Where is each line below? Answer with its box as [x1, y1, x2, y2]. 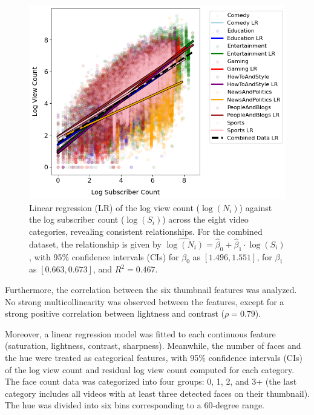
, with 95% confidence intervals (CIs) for [29, 250, 179, 263]
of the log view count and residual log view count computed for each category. [5, 363, 295, 376]
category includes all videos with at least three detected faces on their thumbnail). [5, 386, 310, 399]
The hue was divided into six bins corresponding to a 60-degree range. [5, 399, 265, 411]
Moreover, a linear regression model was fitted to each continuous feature [5, 327, 276, 340]
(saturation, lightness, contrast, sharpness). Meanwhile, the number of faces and [5, 339, 301, 352]
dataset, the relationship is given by [29, 237, 162, 250]
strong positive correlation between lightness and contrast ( [5, 307, 224, 320]
